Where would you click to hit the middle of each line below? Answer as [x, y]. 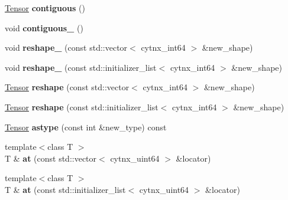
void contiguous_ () [44, 27]
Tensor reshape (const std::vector [67, 87]
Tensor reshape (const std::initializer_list [82, 106]
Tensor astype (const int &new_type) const [86, 127]
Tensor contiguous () [45, 8]
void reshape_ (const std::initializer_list [81, 67]
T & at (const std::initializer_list [65, 189]
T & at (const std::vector [51, 158]
